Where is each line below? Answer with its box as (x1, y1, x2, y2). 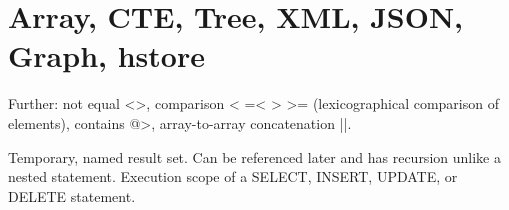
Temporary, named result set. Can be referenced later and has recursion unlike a (8, 146, 501, 167)
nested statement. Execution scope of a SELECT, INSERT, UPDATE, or (8, 166, 458, 187)
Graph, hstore (8, 35, 205, 76)
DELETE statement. (8, 185, 136, 206)
